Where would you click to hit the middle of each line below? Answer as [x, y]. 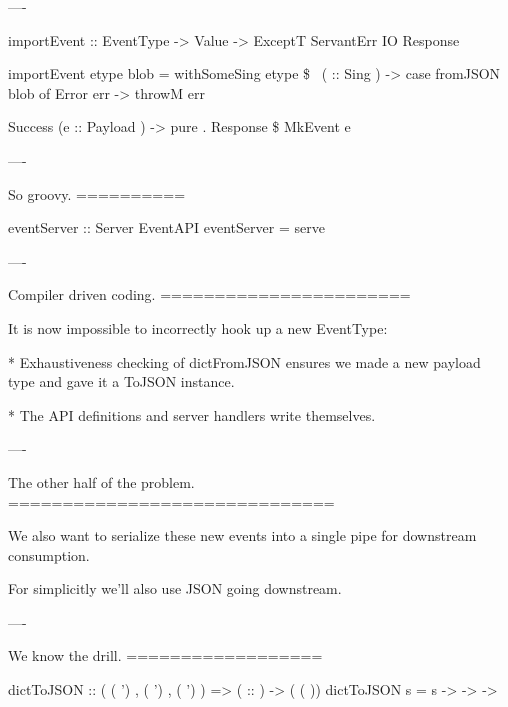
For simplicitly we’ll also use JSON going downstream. [175, 588]
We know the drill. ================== [165, 655]
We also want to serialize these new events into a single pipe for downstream [242, 535]
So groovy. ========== [97, 193]
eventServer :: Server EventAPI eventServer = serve [166, 227]
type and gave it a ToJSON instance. [121, 381]
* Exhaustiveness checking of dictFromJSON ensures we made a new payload [244, 361]
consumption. [49, 554]
